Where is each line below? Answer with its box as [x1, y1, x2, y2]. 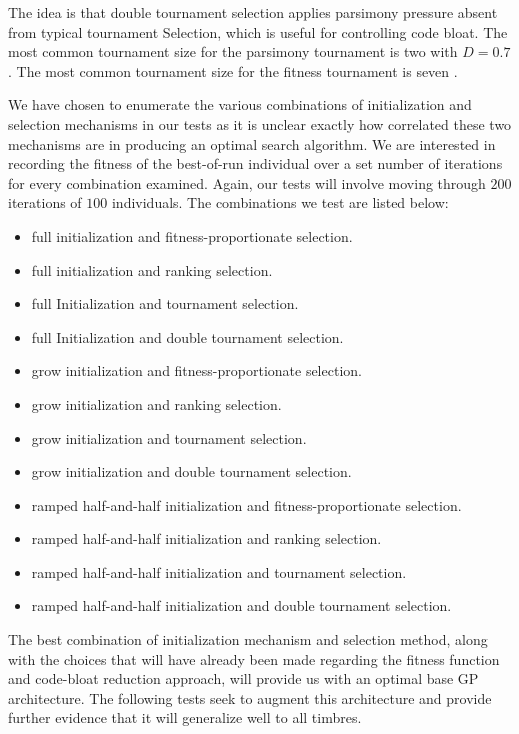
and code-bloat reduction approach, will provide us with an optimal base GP [8, 668, 479, 689]
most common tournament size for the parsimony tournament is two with [8, 41, 458, 62]
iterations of [8, 192, 82, 213]
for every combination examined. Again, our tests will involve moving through [8, 172, 486, 193]
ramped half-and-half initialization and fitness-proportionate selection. [31, 494, 462, 515]
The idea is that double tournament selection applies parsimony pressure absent [8, 2, 498, 22]
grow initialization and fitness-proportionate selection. [31, 360, 362, 381]
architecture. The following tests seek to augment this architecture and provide [8, 687, 492, 708]
